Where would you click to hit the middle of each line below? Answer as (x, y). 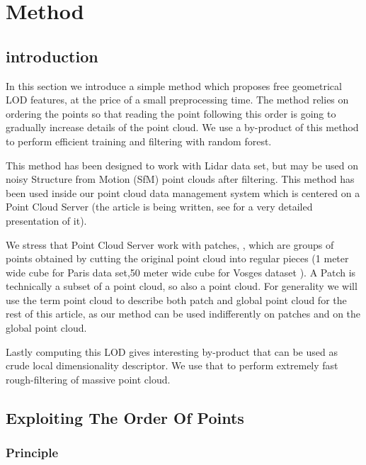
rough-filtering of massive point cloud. (88, 379)
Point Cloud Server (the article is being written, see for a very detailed (159, 207)
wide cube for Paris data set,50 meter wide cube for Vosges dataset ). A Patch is (181, 272)
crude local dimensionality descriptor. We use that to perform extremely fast (172, 365)
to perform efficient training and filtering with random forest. (139, 141)
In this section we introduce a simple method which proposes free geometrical (174, 85)
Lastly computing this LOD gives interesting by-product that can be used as (172, 351)
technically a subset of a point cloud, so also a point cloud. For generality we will (182, 286)
